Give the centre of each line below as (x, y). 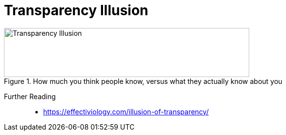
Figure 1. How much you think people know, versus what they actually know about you (143, 81)
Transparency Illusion (76, 10)
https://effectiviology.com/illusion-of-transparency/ (126, 111)
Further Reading (30, 96)
